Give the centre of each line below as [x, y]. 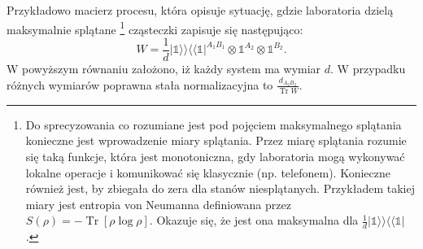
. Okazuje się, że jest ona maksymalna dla [254, 220]
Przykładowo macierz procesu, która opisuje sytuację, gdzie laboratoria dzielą [200, 10]
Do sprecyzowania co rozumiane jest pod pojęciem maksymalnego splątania [214, 124]
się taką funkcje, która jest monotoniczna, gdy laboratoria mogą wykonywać [215, 156]
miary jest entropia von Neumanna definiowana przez [158, 204]
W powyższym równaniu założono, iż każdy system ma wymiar [164, 68]
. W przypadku [368, 68]
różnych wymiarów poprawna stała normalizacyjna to [140, 84]
